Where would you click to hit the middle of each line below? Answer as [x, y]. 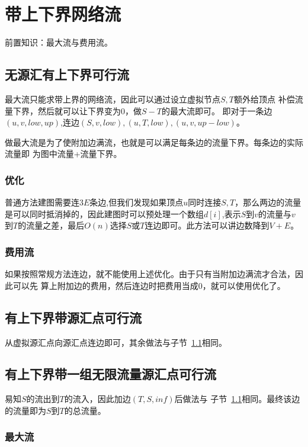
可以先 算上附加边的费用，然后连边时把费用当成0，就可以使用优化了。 [149, 285]
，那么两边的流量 [268, 202]
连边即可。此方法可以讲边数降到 [207, 225]
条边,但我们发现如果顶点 [137, 202]
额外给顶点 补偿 [264, 99]
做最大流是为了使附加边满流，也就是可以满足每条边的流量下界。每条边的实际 [154, 142]
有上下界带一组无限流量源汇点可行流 [110, 374]
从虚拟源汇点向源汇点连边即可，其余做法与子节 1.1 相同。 [116, 342]
